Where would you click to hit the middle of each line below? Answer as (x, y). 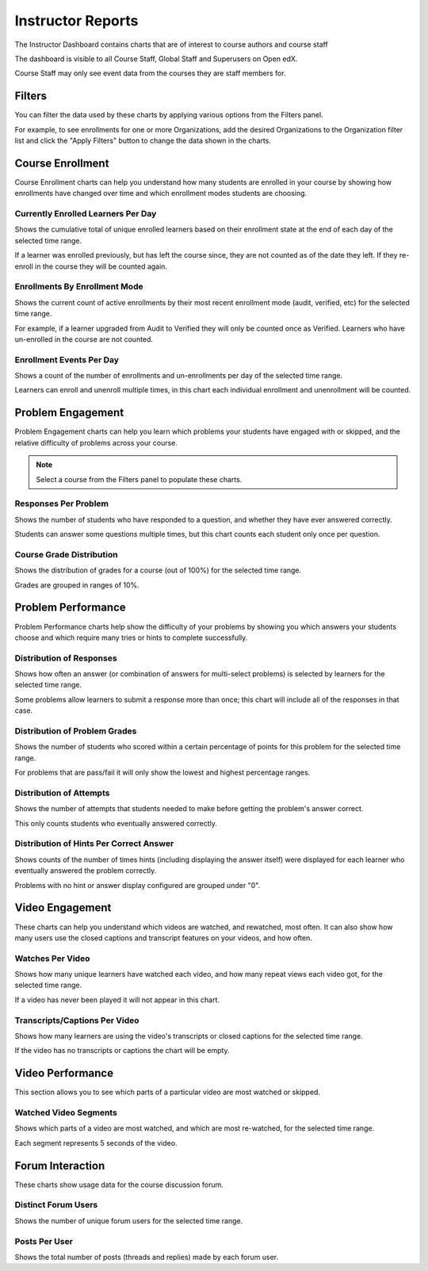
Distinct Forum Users (56, 1205)
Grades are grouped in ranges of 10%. (77, 585)
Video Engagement (63, 908)
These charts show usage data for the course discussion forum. (119, 1185)
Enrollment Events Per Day (67, 359)
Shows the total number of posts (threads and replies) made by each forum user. (147, 1257)
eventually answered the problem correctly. (86, 871)
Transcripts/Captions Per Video (77, 1020)
